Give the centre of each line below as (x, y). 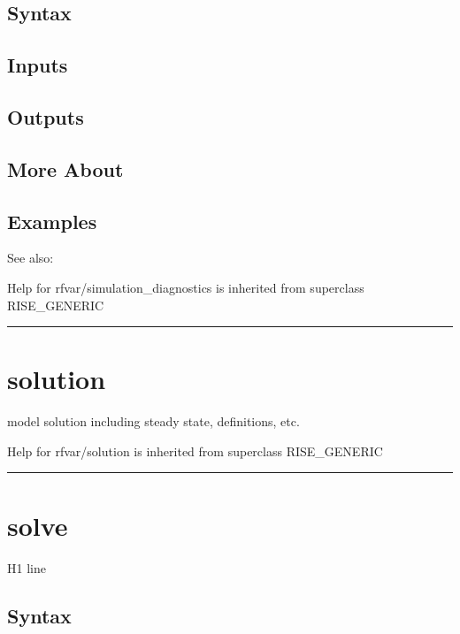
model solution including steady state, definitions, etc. (153, 421)
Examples (52, 221)
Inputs (38, 65)
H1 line (27, 567)
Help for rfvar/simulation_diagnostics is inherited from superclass (186, 287)
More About (65, 168)
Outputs (46, 116)
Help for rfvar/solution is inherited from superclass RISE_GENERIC (195, 451)
